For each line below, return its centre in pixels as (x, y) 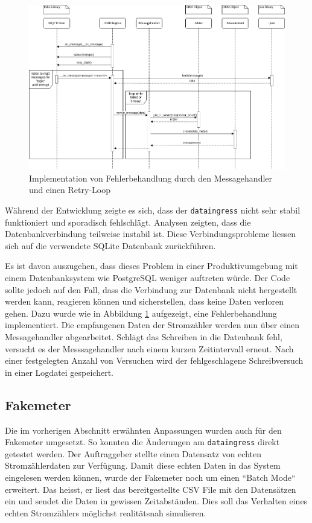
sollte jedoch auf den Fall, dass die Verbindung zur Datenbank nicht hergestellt (151, 289)
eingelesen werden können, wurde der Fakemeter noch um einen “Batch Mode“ (150, 477)
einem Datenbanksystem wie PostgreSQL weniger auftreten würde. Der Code (148, 277)
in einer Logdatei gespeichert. (59, 372)
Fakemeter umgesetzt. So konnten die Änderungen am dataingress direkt (142, 442)
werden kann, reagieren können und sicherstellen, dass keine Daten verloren (144, 301)
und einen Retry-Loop (70, 190)
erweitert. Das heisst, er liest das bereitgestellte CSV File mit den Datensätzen (151, 489)
